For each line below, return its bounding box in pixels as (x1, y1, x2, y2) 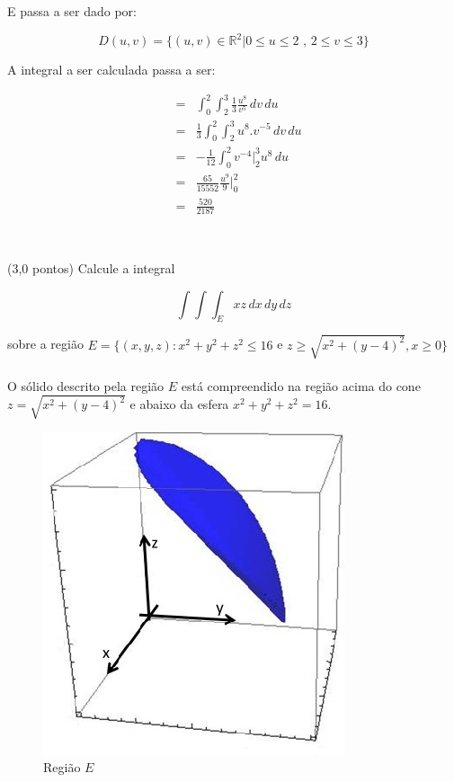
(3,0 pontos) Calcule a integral (7, 258, 175, 277)
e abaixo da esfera (129, 395, 229, 413)
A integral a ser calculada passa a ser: (7, 60, 216, 79)
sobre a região (7, 334, 84, 353)
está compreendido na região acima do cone (181, 376, 421, 395)
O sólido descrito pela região (7, 376, 165, 395)
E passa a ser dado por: (7, 2, 138, 20)
